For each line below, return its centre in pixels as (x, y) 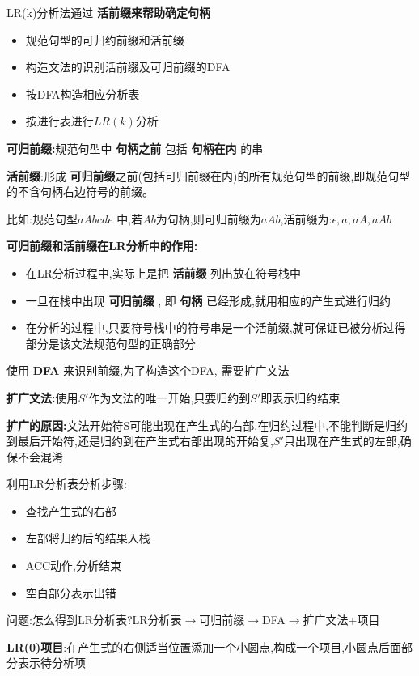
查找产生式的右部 (71, 510)
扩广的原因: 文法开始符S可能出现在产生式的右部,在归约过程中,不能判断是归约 (207, 425)
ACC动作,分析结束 (74, 565)
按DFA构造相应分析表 (83, 94)
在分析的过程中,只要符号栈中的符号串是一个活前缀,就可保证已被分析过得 (216, 327)
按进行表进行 (59, 121)
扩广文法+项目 (341, 620)
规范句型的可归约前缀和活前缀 (105, 39)
